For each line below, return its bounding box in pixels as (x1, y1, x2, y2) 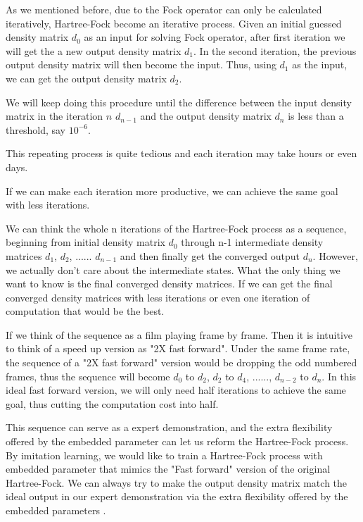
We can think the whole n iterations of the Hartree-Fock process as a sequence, (6, 220, 347, 235)
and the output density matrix (140, 108, 272, 123)
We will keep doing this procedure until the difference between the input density (6, 94, 352, 109)
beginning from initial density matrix (6, 235, 165, 249)
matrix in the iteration (6, 108, 103, 123)
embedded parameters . (6, 503, 106, 517)
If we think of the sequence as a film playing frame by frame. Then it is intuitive (6, 327, 353, 342)
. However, (312, 248, 358, 263)
